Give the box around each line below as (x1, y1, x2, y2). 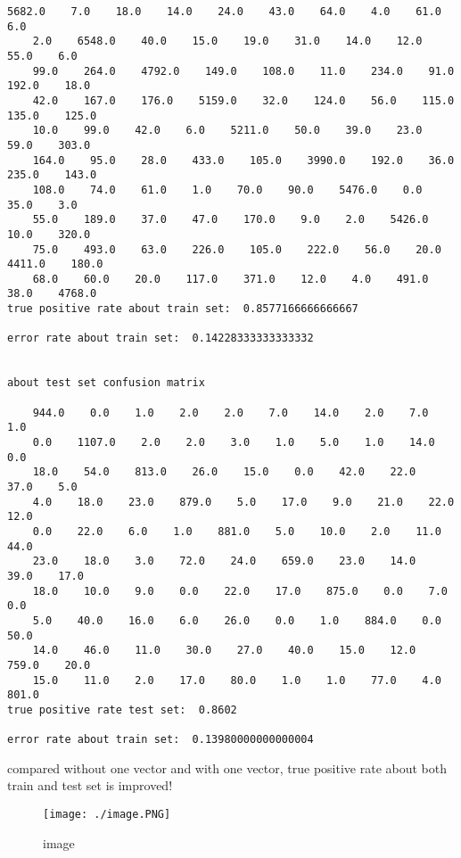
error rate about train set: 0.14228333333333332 (7, 332, 314, 345)
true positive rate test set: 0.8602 (7, 703, 237, 716)
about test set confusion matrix (7, 376, 205, 390)
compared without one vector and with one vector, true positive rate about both (7, 758, 448, 777)
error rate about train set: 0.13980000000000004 (7, 733, 314, 747)
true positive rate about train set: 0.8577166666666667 (7, 302, 358, 316)
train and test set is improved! (7, 776, 173, 795)
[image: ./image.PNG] (43, 808, 171, 821)
